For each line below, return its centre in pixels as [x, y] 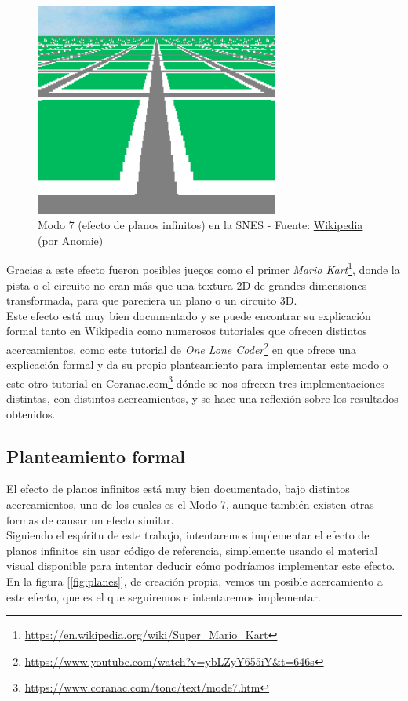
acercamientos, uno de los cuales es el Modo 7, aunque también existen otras [190, 504]
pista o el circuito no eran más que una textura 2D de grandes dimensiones [187, 285]
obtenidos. [31, 413]
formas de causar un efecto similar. [90, 519]
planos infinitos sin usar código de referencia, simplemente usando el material [192, 550]
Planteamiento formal [96, 456]
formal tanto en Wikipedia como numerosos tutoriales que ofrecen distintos [187, 331]
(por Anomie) [71, 240]
